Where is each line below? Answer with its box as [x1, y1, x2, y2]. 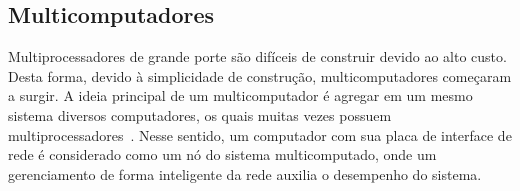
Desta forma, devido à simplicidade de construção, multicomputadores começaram [8, 65, 512, 86]
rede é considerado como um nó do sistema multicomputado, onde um [8, 144, 437, 165]
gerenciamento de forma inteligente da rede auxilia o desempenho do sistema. [8, 163, 482, 184]
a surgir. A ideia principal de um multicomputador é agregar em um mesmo [8, 85, 473, 106]
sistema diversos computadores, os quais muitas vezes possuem [8, 104, 392, 125]
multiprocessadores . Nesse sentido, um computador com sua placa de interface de [8, 124, 512, 145]
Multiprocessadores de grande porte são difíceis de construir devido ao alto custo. [8, 46, 507, 67]
